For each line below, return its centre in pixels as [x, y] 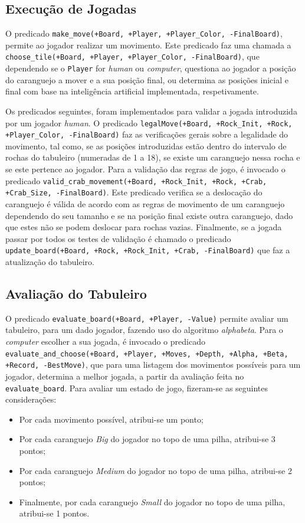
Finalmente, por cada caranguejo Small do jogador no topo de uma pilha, [152, 501]
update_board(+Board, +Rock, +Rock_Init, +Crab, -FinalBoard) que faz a [148, 250]
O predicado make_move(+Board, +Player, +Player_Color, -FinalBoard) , [144, 33]
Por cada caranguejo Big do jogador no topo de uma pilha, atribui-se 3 [147, 439]
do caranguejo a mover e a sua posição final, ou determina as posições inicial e [147, 79]
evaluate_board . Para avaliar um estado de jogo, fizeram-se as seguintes [137, 388]
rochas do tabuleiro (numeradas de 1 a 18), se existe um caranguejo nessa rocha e [153, 157]
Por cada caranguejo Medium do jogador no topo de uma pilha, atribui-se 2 [155, 470]
